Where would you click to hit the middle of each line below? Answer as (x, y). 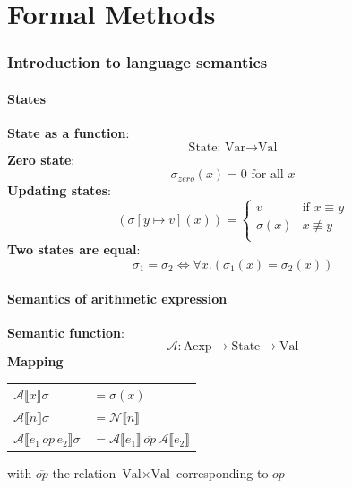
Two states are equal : (74, 249)
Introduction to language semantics (137, 62)
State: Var (217, 147)
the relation (84, 472)
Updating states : (59, 190)
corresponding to (222, 472)
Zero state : (41, 159)
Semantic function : (66, 332)
